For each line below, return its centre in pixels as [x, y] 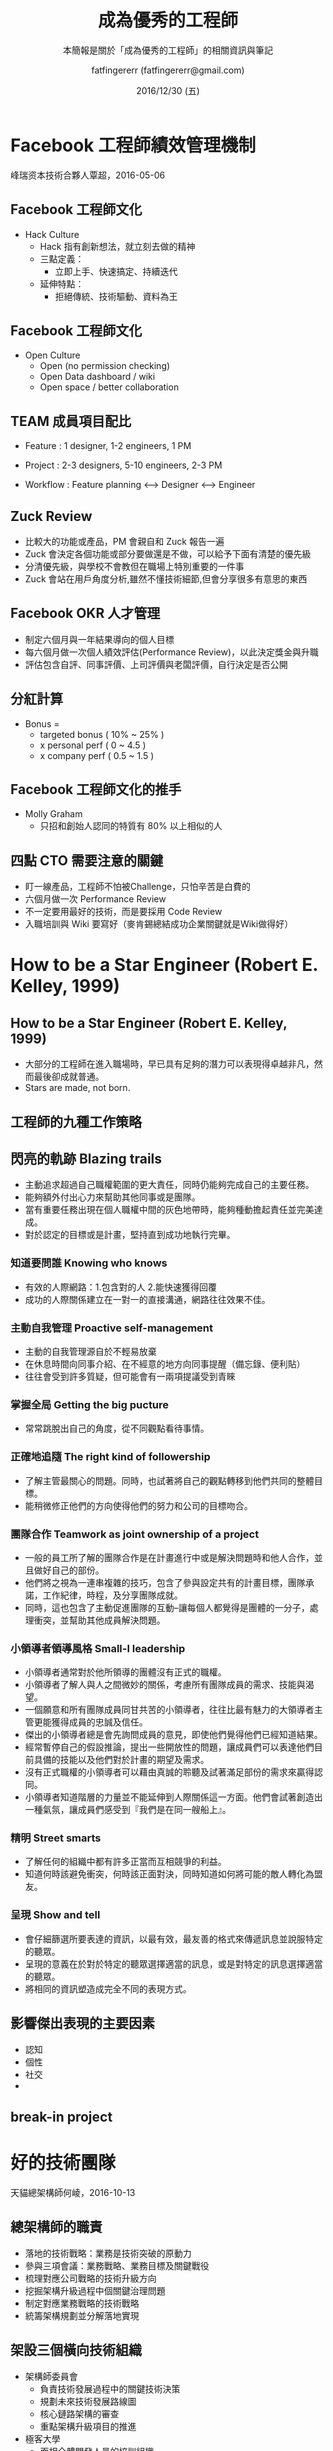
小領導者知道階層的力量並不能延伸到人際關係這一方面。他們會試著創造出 [173, 1797]
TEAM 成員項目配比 [71, 421]
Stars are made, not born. [77, 1088]
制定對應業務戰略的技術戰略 [82, 2303]
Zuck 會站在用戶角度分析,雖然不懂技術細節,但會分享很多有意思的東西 [166, 578]
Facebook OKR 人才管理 [85, 613]
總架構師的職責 [56, 2227]
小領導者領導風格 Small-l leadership [98, 1648]
